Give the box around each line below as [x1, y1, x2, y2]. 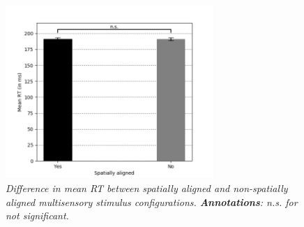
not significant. [6, 208, 69, 223]
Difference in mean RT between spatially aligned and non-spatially [6, 180, 288, 195]
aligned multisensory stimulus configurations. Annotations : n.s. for [6, 194, 298, 209]
